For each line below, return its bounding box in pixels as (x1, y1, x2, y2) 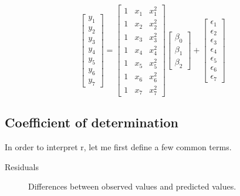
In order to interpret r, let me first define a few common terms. (5, 141, 232, 153)
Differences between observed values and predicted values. (28, 180, 236, 192)
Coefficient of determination (5, 113, 178, 131)
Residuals (5, 160, 39, 173)
